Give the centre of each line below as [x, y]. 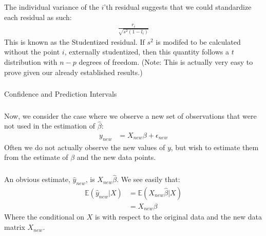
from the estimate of [36, 157]
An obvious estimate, [37, 179]
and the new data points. [116, 157]
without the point [32, 52]
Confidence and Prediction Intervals [61, 94]
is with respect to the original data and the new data [178, 217]
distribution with [31, 61]
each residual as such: [38, 17]
